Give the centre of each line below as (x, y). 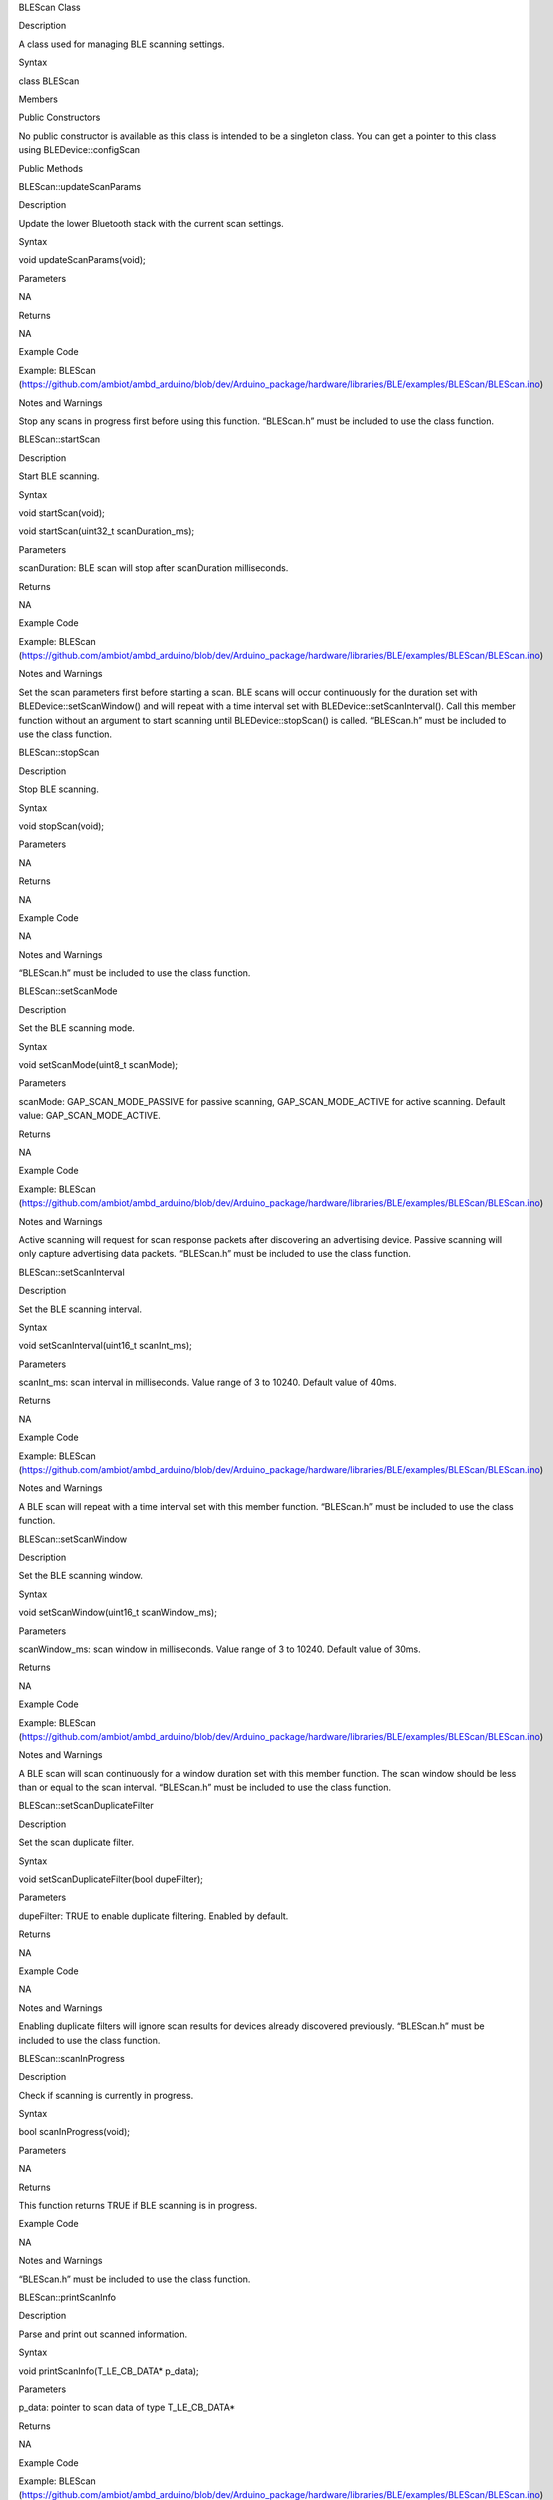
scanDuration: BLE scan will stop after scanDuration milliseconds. (153, 568)
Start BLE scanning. (59, 476)
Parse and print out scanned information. (103, 2334)
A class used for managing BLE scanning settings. (121, 44)
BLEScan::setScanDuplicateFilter (86, 1806)
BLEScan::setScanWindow (73, 1539)
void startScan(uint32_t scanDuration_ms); (106, 531)
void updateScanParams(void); (82, 260)
